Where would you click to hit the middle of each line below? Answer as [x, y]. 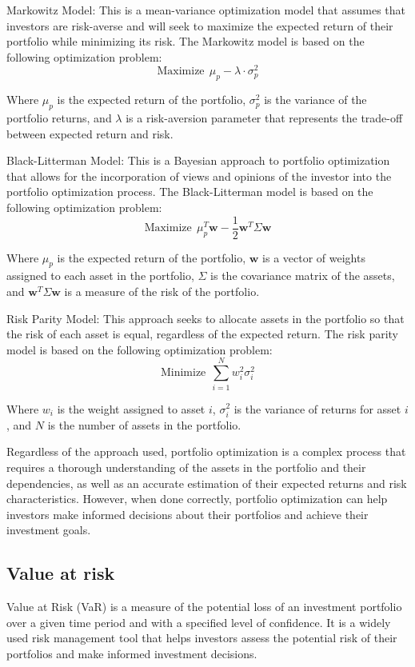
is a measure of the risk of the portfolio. [162, 292]
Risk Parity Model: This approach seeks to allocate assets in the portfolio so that [206, 318]
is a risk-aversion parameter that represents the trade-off [264, 118]
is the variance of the [315, 100]
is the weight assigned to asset [131, 408]
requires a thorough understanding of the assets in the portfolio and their [186, 467]
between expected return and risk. [90, 133]
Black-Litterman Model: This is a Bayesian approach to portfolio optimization [198, 160]
